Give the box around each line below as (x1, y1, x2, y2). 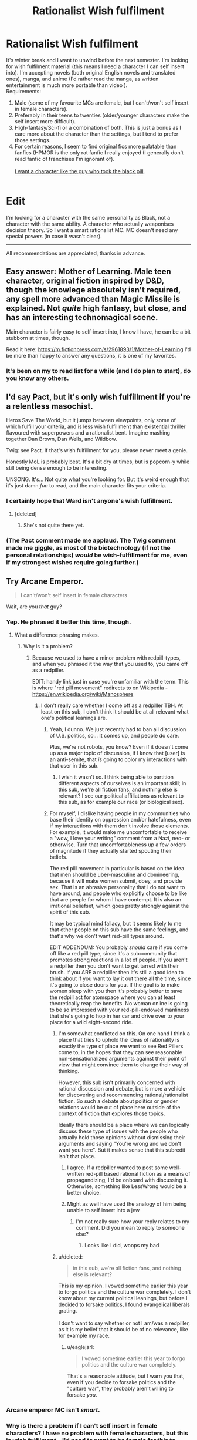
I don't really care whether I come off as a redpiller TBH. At (40, 702, 183, 709)
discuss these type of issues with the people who (58, 1128, 178, 1135)
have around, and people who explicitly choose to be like (49, 890, 188, 897)
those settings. (14, 136, 51, 143)
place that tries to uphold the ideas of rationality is (58, 1036, 180, 1043)
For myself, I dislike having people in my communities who (49, 809, 191, 817)
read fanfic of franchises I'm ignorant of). (14, 155, 115, 162)
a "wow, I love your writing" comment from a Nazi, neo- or (49, 835, 191, 842)
